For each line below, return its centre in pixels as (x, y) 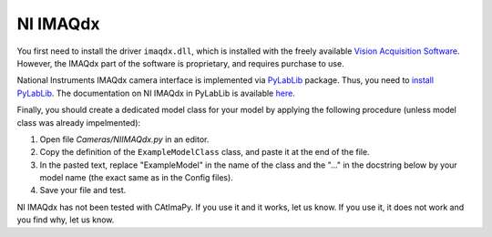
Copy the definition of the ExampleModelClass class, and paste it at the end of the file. (205, 152)
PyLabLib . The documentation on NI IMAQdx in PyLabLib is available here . (156, 93)
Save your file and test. (83, 191)
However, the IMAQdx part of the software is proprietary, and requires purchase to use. (181, 63)
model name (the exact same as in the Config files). (137, 178)
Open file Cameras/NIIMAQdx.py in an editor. (124, 139)
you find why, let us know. (66, 220)
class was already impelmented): (79, 122)
